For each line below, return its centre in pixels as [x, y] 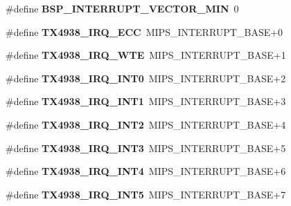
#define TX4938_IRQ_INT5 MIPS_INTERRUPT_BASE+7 [146, 194]
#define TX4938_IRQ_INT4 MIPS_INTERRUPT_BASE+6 [146, 171]
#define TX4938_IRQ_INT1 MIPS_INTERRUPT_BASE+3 [146, 101]
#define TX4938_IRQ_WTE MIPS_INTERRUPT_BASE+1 [146, 55]
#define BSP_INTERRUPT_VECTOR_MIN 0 [122, 8]
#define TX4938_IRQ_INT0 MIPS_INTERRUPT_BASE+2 [146, 78]
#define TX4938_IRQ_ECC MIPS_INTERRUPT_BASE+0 [144, 31]
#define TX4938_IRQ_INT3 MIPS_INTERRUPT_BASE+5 [146, 148]
